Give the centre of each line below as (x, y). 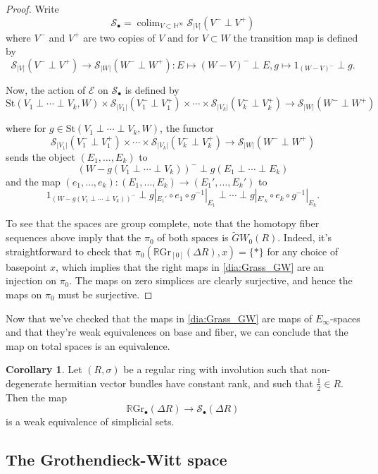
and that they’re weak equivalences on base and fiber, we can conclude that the (177, 332)
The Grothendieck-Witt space (116, 460)
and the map (33, 181)
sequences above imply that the (74, 237)
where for (26, 128)
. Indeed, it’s (304, 237)
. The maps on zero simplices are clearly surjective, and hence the (211, 280)
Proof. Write (32, 8)
